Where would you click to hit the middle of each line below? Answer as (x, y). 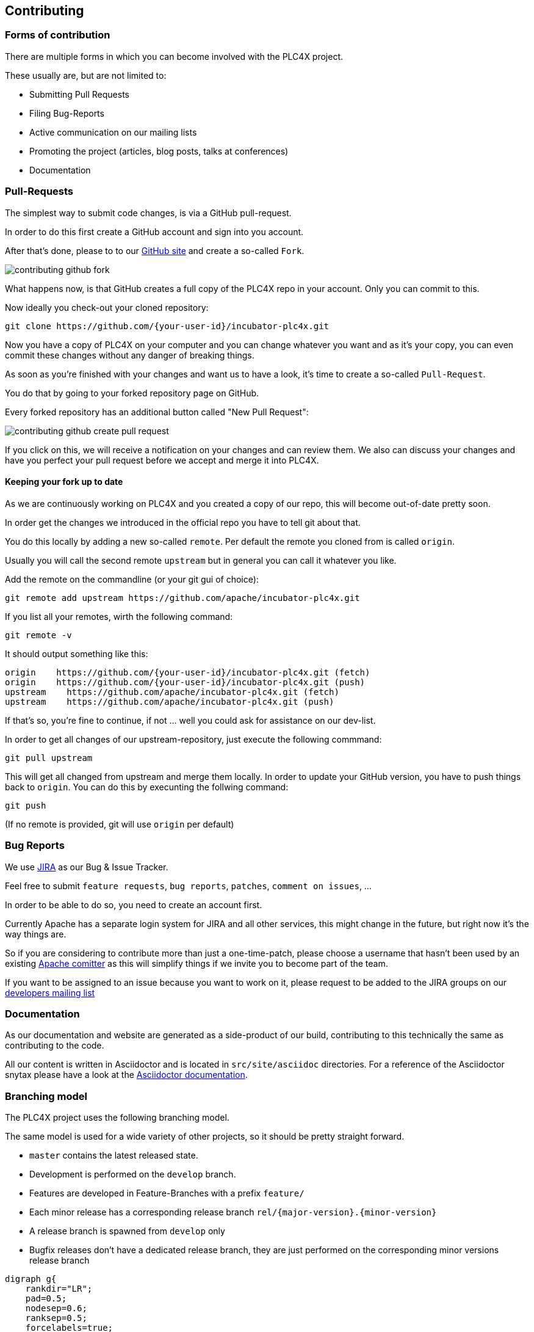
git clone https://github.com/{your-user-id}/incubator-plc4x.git (167, 326)
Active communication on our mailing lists (113, 132)
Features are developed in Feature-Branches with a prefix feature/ (167, 1193)
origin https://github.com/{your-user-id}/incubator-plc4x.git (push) (185, 682)
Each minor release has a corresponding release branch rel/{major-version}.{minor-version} (233, 1212)
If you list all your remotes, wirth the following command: (119, 616)
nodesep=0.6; (56, 1308)
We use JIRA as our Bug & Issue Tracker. (87, 867)
